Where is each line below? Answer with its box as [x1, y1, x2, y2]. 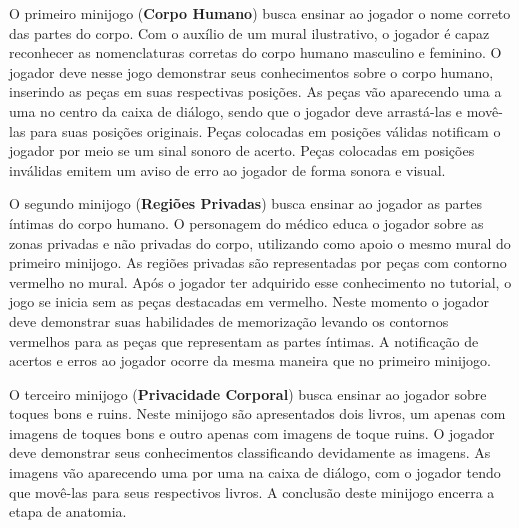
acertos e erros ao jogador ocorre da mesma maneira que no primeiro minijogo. [9, 350, 491, 371]
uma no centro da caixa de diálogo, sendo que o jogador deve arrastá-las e [9, 100, 463, 121]
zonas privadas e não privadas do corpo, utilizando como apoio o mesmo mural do [9, 232, 511, 253]
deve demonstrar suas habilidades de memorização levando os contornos [9, 310, 449, 331]
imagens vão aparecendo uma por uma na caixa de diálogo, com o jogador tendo [9, 462, 501, 483]
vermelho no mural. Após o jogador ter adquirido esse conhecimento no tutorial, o [9, 271, 512, 292]
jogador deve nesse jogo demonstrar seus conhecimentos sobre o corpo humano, [9, 61, 494, 82]
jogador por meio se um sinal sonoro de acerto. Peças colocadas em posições [9, 140, 475, 161]
